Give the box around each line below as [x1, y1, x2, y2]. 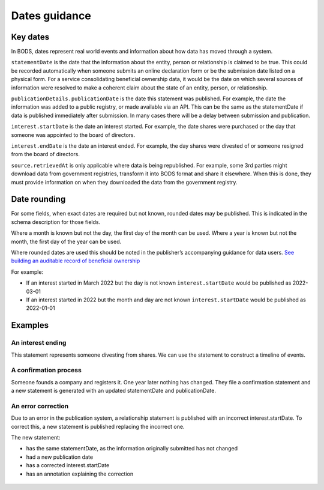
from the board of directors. [11, 151, 80, 158]
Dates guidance [11, 9, 91, 22]
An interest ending [11, 339, 67, 347]
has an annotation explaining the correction [26, 470, 134, 477]
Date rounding [11, 194, 66, 204]
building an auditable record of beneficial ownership [11, 257, 140, 264]
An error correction [11, 402, 69, 410]
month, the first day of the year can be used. [11, 238, 122, 245]
